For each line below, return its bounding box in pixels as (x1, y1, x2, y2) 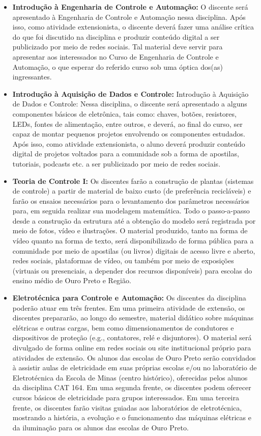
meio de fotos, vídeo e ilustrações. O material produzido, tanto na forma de (12, 225, 248, 236)
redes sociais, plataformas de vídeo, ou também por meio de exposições (12, 255, 234, 266)
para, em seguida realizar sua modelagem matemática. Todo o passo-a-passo (12, 205, 250, 216)
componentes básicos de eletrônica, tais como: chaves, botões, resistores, (12, 108, 237, 119)
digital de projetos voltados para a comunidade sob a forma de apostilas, (12, 148, 239, 159)
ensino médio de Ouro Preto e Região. (12, 275, 131, 286)
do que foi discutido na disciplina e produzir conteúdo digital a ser (12, 31, 220, 42)
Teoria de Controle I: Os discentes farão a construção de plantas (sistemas (12, 175, 254, 186)
